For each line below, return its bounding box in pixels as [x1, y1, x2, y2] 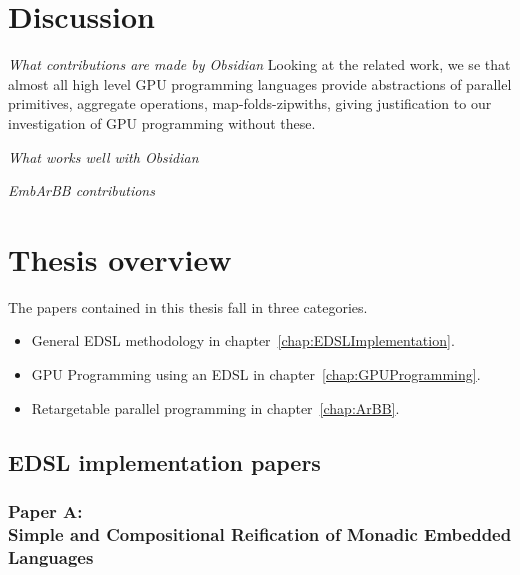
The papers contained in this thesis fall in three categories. [8, 296, 368, 317]
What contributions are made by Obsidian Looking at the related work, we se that [8, 54, 511, 75]
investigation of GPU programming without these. [8, 112, 316, 133]
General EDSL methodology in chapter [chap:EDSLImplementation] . [31, 330, 455, 351]
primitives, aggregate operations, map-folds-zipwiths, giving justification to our [8, 93, 492, 114]
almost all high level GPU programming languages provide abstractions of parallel [8, 73, 512, 94]
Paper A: [8, 498, 83, 523]
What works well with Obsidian [8, 146, 199, 167]
